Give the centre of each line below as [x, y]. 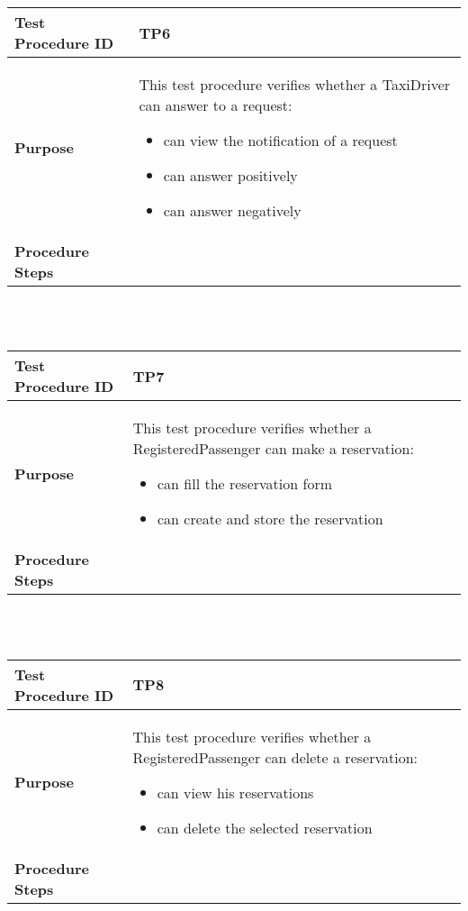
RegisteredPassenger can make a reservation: [273, 449]
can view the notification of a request [280, 141]
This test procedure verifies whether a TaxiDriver [295, 85]
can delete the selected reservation [265, 827]
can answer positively [230, 176]
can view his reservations [235, 792]
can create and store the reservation [270, 519]
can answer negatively [232, 211]
